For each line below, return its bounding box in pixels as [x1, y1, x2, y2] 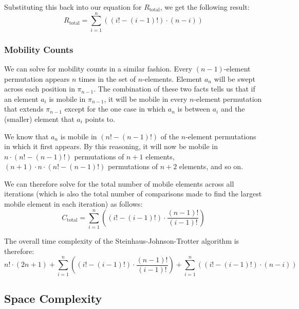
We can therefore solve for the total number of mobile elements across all [4, 178, 234, 189]
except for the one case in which [64, 103, 166, 114]
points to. [85, 113, 115, 124]
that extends [4, 103, 44, 114]
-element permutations [185, 131, 256, 141]
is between [177, 103, 210, 114]
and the [220, 103, 245, 114]
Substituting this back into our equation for [4, 2, 142, 12]
